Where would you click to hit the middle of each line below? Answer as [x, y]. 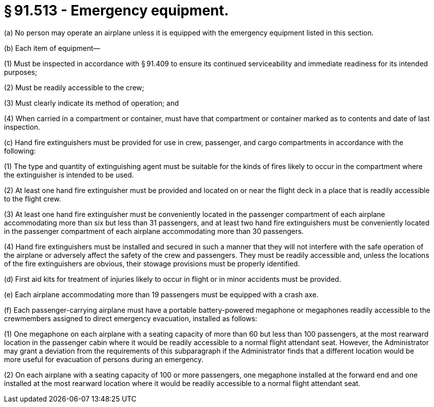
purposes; [21, 72]
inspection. [22, 127]
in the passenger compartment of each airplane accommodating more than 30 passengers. [154, 231]
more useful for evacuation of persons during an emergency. [104, 359]
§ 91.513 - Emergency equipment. [117, 10]
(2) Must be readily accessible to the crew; [74, 87]
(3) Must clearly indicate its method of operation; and [91, 103]
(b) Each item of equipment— [52, 48]
